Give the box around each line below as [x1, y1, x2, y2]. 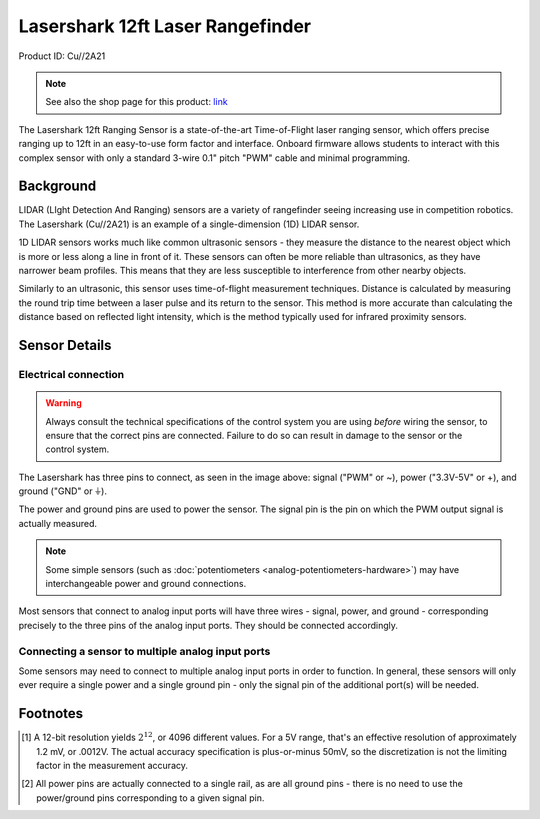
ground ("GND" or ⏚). [18, 485, 107, 497]
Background [18, 178, 97, 195]
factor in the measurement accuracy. [36, 760, 189, 772]
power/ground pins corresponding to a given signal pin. [36, 791, 265, 804]
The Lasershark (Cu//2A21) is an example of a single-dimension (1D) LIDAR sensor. [18, 218, 360, 230]
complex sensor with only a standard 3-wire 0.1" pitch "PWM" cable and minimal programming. [18, 151, 410, 164]
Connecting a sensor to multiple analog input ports [18, 644, 271, 658]
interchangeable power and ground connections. [45, 578, 247, 590]
